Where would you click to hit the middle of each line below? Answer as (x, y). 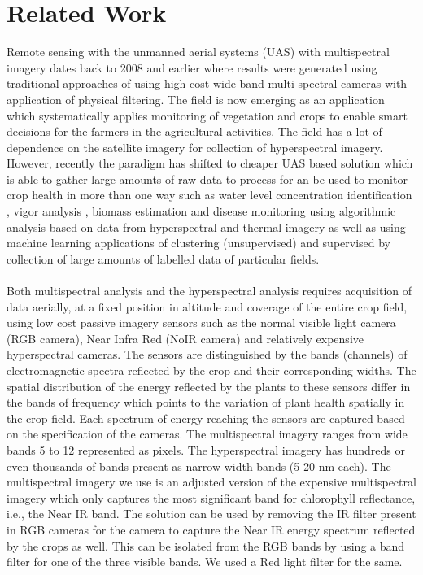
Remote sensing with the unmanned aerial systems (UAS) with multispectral (198, 52)
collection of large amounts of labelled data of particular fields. (163, 258)
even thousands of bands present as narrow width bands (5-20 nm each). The (199, 466)
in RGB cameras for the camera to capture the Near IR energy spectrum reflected (211, 529)
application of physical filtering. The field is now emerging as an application (196, 99)
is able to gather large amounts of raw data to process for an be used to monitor (207, 179)
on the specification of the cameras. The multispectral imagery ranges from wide (207, 434)
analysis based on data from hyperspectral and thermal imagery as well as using (206, 227)
